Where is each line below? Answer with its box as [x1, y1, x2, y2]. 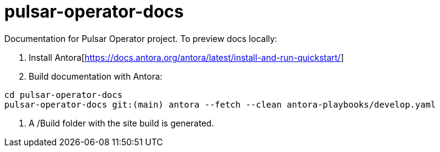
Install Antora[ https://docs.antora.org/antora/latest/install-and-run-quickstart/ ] [29, 52, 344, 63]
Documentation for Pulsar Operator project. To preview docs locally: [4, 33, 277, 44]
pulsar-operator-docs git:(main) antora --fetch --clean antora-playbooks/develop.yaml [4, 99, 436, 109]
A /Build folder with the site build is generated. [29, 117, 215, 128]
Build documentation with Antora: [29, 71, 163, 81]
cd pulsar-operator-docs [4, 89, 122, 100]
